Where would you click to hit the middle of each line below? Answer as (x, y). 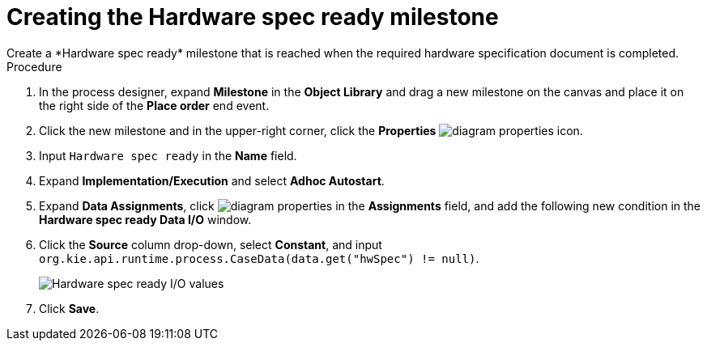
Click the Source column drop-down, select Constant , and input (211, 244)
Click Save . (69, 308)
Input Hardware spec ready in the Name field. (168, 155)
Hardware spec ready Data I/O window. (145, 219)
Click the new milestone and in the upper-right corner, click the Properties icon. (311, 130)
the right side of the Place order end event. (154, 105)
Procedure (34, 66)
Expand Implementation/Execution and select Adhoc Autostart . (212, 180)
